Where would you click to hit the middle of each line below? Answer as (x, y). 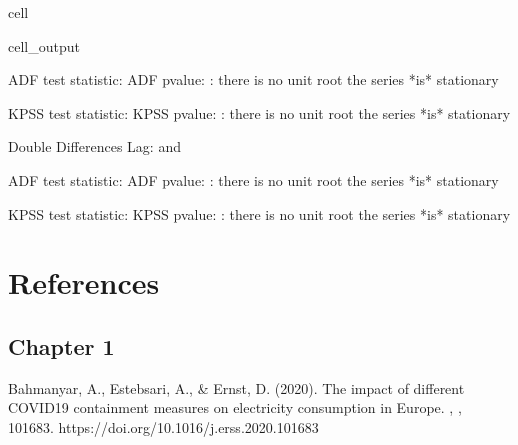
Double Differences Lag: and (94, 146)
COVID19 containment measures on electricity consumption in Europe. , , (235, 407)
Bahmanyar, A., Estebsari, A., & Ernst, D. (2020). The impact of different (236, 387)
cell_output (44, 45)
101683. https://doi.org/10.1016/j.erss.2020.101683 (163, 426)
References (84, 282)
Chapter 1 (61, 345)
